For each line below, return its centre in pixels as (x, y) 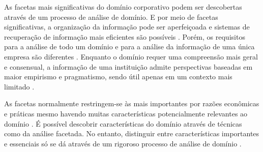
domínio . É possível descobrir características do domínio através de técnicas (123, 123)
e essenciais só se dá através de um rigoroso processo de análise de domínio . (123, 143)
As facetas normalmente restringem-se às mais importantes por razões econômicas (132, 103)
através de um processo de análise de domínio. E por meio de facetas (111, 17)
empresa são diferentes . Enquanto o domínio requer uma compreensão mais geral (131, 56)
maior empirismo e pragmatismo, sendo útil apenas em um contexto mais (118, 77)
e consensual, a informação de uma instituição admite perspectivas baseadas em (128, 66)
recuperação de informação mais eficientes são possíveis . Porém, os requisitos (125, 36)
